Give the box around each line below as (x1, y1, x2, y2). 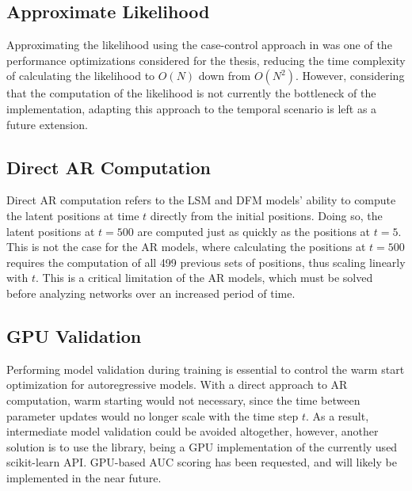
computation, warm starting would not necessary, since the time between (6, 391, 360, 408)
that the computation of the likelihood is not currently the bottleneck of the (6, 85, 376, 101)
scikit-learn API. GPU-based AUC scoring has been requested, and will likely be (6, 454, 397, 470)
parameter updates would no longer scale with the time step (6, 407, 299, 424)
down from (198, 67, 251, 84)
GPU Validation (6, 323, 142, 348)
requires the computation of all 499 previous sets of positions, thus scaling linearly (6, 253, 406, 270)
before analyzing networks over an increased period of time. (6, 284, 296, 301)
